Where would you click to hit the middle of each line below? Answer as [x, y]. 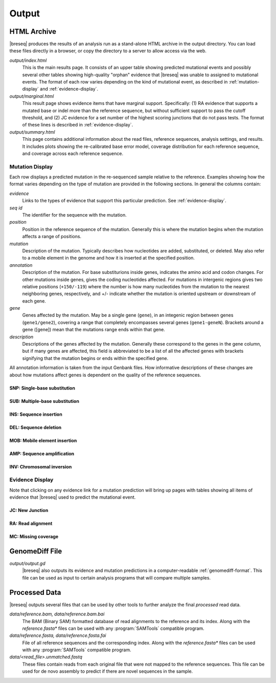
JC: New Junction [29, 510]
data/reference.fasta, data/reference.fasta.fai [58, 635]
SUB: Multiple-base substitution [44, 401]
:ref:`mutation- [244, 82]
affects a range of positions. [52, 237]
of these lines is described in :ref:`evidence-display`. [78, 125]
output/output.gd [27, 564]
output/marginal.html [32, 96]
